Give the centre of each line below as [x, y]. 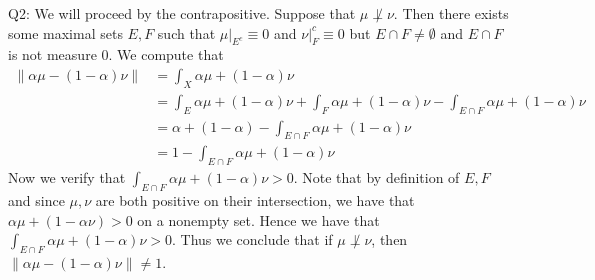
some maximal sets [65, 32]
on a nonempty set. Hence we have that [258, 219]
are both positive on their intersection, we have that [255, 200]
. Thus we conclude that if [252, 239]
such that [186, 32]
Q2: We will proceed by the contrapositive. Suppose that [182, 13]
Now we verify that [67, 177]
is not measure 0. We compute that [116, 54]
